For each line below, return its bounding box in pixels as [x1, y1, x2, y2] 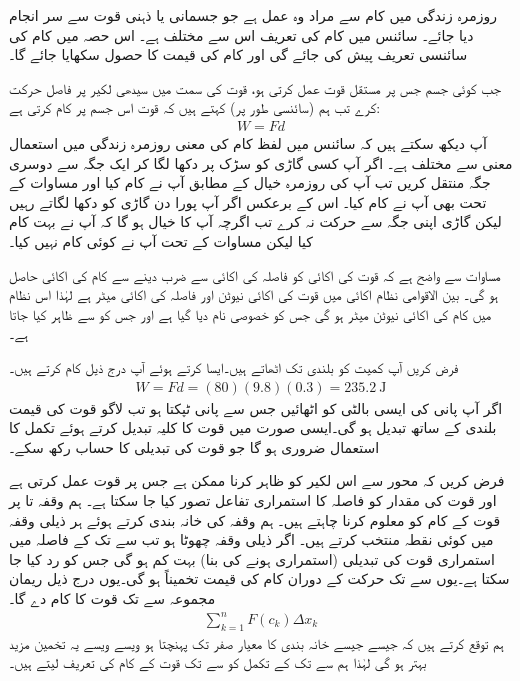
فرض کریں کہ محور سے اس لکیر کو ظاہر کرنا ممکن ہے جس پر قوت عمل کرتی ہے [9, 470, 505, 491]
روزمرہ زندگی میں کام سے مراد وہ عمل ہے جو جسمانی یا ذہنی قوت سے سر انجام [9, 5, 498, 25]
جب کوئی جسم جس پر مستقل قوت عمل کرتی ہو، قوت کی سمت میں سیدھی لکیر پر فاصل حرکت [9, 77, 501, 98]
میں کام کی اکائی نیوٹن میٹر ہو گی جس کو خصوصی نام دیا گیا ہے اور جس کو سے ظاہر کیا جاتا [9, 303, 492, 324]
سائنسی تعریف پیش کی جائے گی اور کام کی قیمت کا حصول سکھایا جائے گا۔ [9, 44, 468, 65]
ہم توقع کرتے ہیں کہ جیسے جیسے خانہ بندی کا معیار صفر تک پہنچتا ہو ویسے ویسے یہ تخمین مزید [9, 632, 504, 653]
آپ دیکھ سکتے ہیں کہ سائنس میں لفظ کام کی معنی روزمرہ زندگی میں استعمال [9, 133, 487, 153]
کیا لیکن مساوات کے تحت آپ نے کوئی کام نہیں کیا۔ [9, 230, 313, 251]
